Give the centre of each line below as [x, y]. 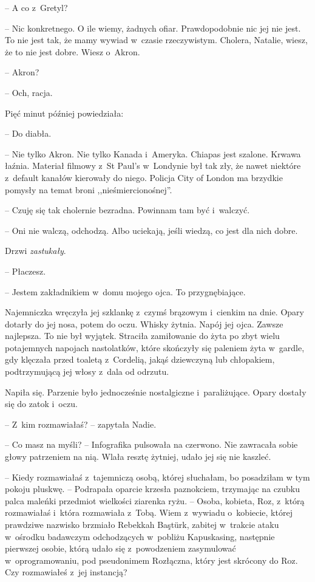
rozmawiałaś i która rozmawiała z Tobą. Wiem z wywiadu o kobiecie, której [149, 512]
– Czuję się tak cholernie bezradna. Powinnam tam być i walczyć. [127, 210]
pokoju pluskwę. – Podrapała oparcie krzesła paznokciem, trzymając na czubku [152, 489]
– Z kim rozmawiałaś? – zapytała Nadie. [81, 424]
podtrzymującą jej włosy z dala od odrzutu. [87, 371]
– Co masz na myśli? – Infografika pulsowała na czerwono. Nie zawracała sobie [151, 444]
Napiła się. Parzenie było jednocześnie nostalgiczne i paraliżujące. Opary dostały [156, 392]
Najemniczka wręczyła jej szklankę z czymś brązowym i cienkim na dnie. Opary [154, 312]
